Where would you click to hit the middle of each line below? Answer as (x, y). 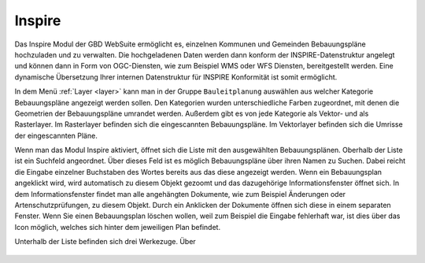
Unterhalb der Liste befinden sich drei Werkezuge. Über (105, 242)
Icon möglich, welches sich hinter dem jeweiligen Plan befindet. (117, 227)
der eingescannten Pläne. (56, 135)
